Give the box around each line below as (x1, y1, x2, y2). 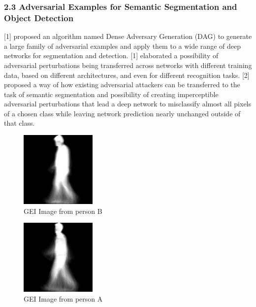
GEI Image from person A (24, 293, 103, 304)
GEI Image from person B (24, 205, 102, 216)
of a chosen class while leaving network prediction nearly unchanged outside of (4, 108, 241, 118)
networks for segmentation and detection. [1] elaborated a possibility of (4, 50, 219, 61)
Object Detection (4, 11, 74, 24)
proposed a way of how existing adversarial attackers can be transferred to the (4, 79, 240, 90)
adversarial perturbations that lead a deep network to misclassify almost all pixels (4, 99, 252, 109)
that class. (4, 118, 35, 128)
